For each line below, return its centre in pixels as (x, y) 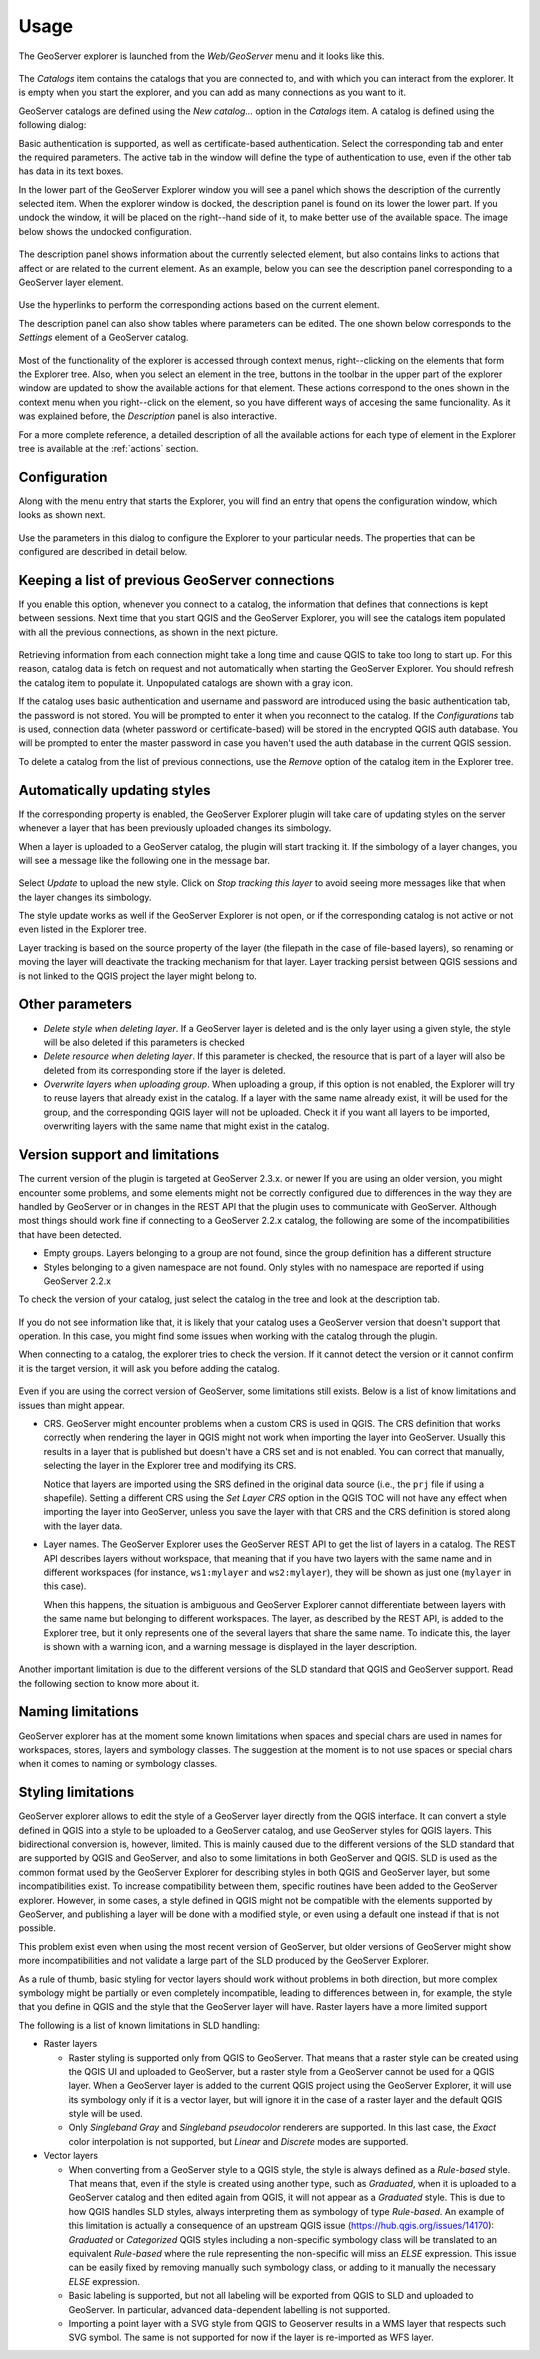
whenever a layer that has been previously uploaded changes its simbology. (175, 828)
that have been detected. (70, 1234)
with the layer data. (83, 1526)
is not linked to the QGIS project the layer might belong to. (137, 976)
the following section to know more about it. (109, 1683)
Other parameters (75, 1004)
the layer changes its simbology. (85, 897)
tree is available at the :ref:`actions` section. (108, 448)
